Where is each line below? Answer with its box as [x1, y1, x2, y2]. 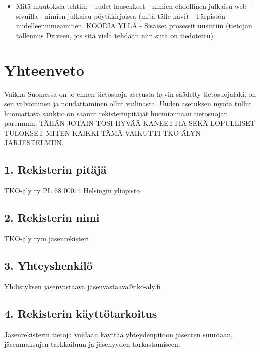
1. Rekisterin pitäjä [4, 162, 107, 177]
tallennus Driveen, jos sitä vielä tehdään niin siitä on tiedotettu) [16, 30, 213, 40]
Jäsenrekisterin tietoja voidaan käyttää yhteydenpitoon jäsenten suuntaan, [4, 329, 233, 339]
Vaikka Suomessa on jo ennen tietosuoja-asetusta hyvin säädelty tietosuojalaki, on [4, 88, 256, 99]
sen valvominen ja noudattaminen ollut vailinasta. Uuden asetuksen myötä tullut [4, 98, 252, 109]
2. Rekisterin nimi [4, 210, 100, 225]
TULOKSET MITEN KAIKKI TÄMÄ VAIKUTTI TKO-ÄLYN [4, 127, 201, 138]
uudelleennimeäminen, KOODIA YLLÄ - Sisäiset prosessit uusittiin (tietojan [16, 20, 252, 31]
